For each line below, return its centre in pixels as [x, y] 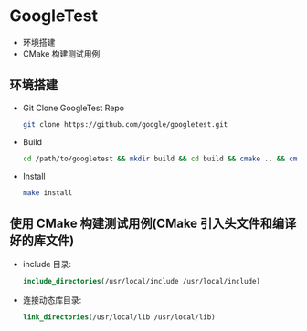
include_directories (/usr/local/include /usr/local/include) [142, 282]
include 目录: [47, 264]
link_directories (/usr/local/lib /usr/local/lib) [119, 317]
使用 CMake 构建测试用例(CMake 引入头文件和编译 [153, 223]
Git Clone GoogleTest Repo [74, 108]
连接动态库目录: [52, 300]
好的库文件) [42, 240]
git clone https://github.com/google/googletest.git [125, 124]
